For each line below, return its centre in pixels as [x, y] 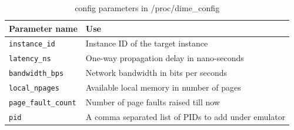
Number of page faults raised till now [153, 102]
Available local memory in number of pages [163, 87]
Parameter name [43, 28]
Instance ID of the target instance [147, 43]
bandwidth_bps [36, 74]
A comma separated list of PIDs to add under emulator [186, 116]
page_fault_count [43, 103]
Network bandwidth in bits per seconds [156, 73]
